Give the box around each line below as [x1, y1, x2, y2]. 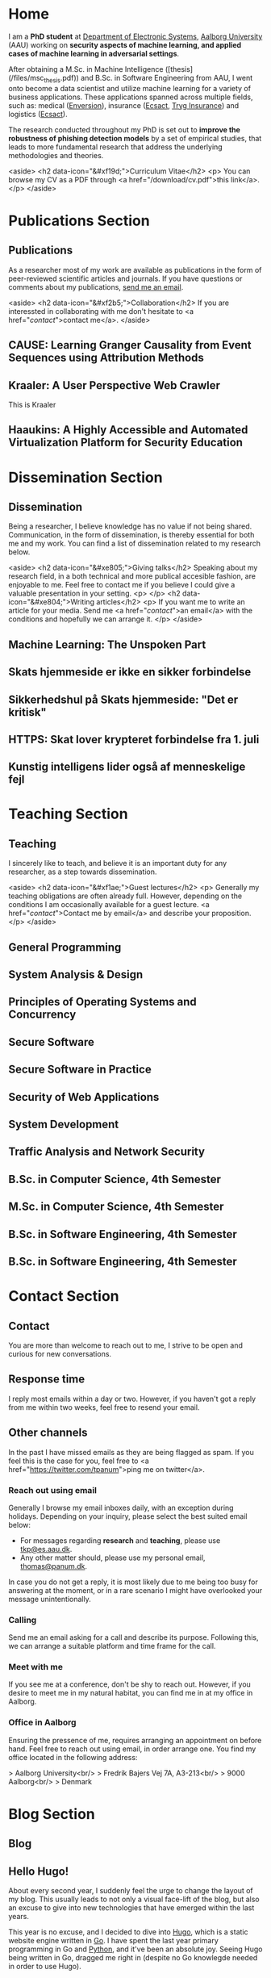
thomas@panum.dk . [19, 1561, 87, 1570]
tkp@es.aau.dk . [19, 1544, 73, 1554]
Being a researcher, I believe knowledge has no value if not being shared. [8, 521, 252, 531]
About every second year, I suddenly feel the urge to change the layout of [8, 1886, 254, 1896]
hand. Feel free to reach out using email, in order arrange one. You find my [8, 1744, 256, 1754]
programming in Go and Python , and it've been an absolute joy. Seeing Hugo [8, 1944, 263, 1954]
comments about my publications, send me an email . [8, 282, 184, 291]
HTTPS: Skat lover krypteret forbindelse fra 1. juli [8, 732, 260, 746]
